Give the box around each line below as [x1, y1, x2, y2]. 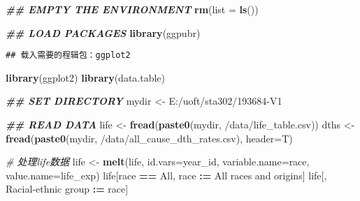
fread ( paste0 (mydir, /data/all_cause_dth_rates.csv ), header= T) [6, 131, 293, 145]
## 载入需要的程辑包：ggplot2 [6, 50, 131, 61]
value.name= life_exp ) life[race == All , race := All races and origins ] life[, [6, 167, 327, 182]
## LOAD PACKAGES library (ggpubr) [6, 25, 201, 40]
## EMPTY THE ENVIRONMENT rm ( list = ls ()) [6, 2, 259, 16]
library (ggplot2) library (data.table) [6, 70, 166, 84]
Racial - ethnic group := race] [6, 181, 129, 196]
